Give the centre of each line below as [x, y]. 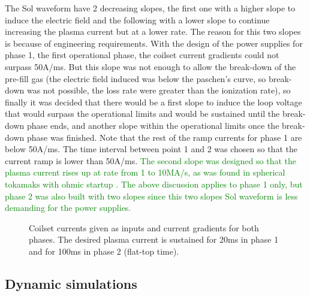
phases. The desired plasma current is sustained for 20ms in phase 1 [154, 239]
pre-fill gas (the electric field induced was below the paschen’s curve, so [136, 78]
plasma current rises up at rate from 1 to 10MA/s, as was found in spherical [145, 172]
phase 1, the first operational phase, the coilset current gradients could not [142, 55]
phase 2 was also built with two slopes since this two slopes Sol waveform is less [151, 196]
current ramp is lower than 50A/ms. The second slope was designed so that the [151, 160]
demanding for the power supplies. [68, 208]
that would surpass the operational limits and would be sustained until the [142, 114]
